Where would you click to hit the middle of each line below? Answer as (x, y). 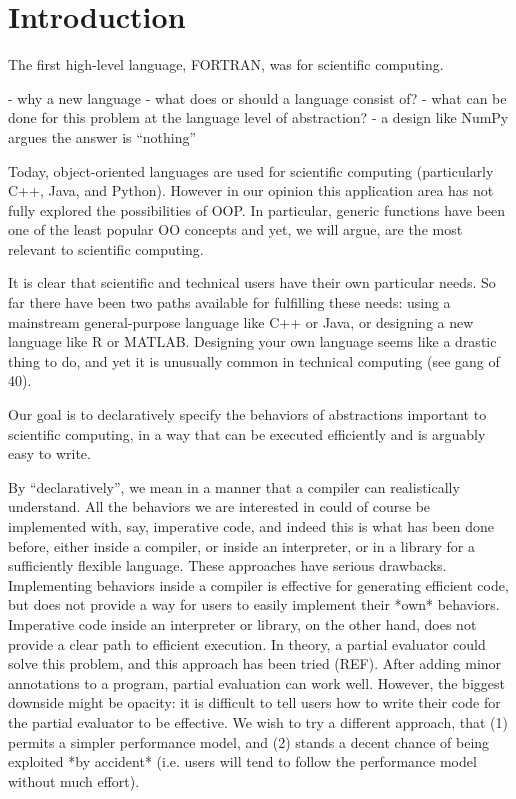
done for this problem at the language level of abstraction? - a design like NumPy (258, 117)
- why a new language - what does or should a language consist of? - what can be (257, 97)
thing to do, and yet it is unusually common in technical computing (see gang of (254, 360)
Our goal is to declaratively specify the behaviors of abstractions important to (247, 414)
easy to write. (49, 453)
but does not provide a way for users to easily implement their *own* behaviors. (254, 604)
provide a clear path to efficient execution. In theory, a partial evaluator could (247, 643)
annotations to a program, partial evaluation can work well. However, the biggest (256, 682)
